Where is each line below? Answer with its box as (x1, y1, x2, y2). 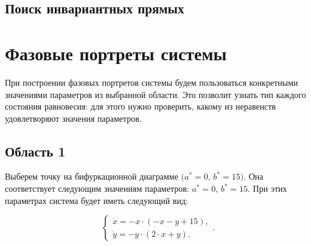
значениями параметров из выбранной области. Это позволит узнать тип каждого (5, 88, 306, 100)
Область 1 (5, 141, 66, 160)
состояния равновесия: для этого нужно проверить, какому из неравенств (5, 100, 276, 113)
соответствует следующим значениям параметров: (5, 182, 189, 195)
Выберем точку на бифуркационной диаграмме (5, 170, 178, 183)
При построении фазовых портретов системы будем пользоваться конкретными (5, 76, 298, 88)
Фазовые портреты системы (5, 40, 227, 65)
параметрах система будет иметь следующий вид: (5, 194, 188, 206)
